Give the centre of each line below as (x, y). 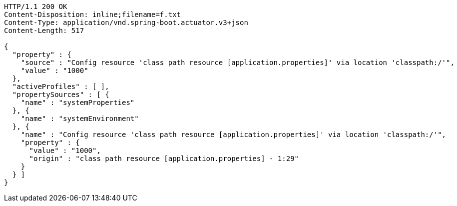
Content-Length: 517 (44, 30)
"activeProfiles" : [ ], (61, 86)
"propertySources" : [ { (61, 94)
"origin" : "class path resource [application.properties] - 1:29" (164, 158)
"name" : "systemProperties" (78, 102)
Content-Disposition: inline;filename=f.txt (93, 14)
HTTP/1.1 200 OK (36, 6)
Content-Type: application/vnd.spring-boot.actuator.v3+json (126, 22)
